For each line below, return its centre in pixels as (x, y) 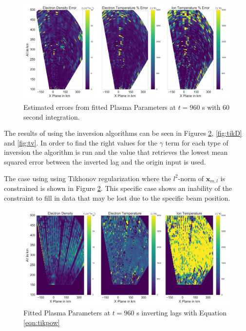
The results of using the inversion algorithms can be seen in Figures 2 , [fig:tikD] (123, 133)
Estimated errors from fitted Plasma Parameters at (100, 107)
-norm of (191, 178)
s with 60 (216, 107)
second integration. (52, 116)
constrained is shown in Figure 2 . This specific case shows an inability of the (118, 188)
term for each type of (197, 142)
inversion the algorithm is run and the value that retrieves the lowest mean (116, 152)
